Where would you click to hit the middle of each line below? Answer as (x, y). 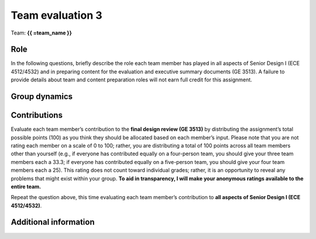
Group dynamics (42, 97)
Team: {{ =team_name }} (42, 33)
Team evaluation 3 (56, 15)
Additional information (53, 222)
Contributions (37, 115)
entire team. (26, 186)
